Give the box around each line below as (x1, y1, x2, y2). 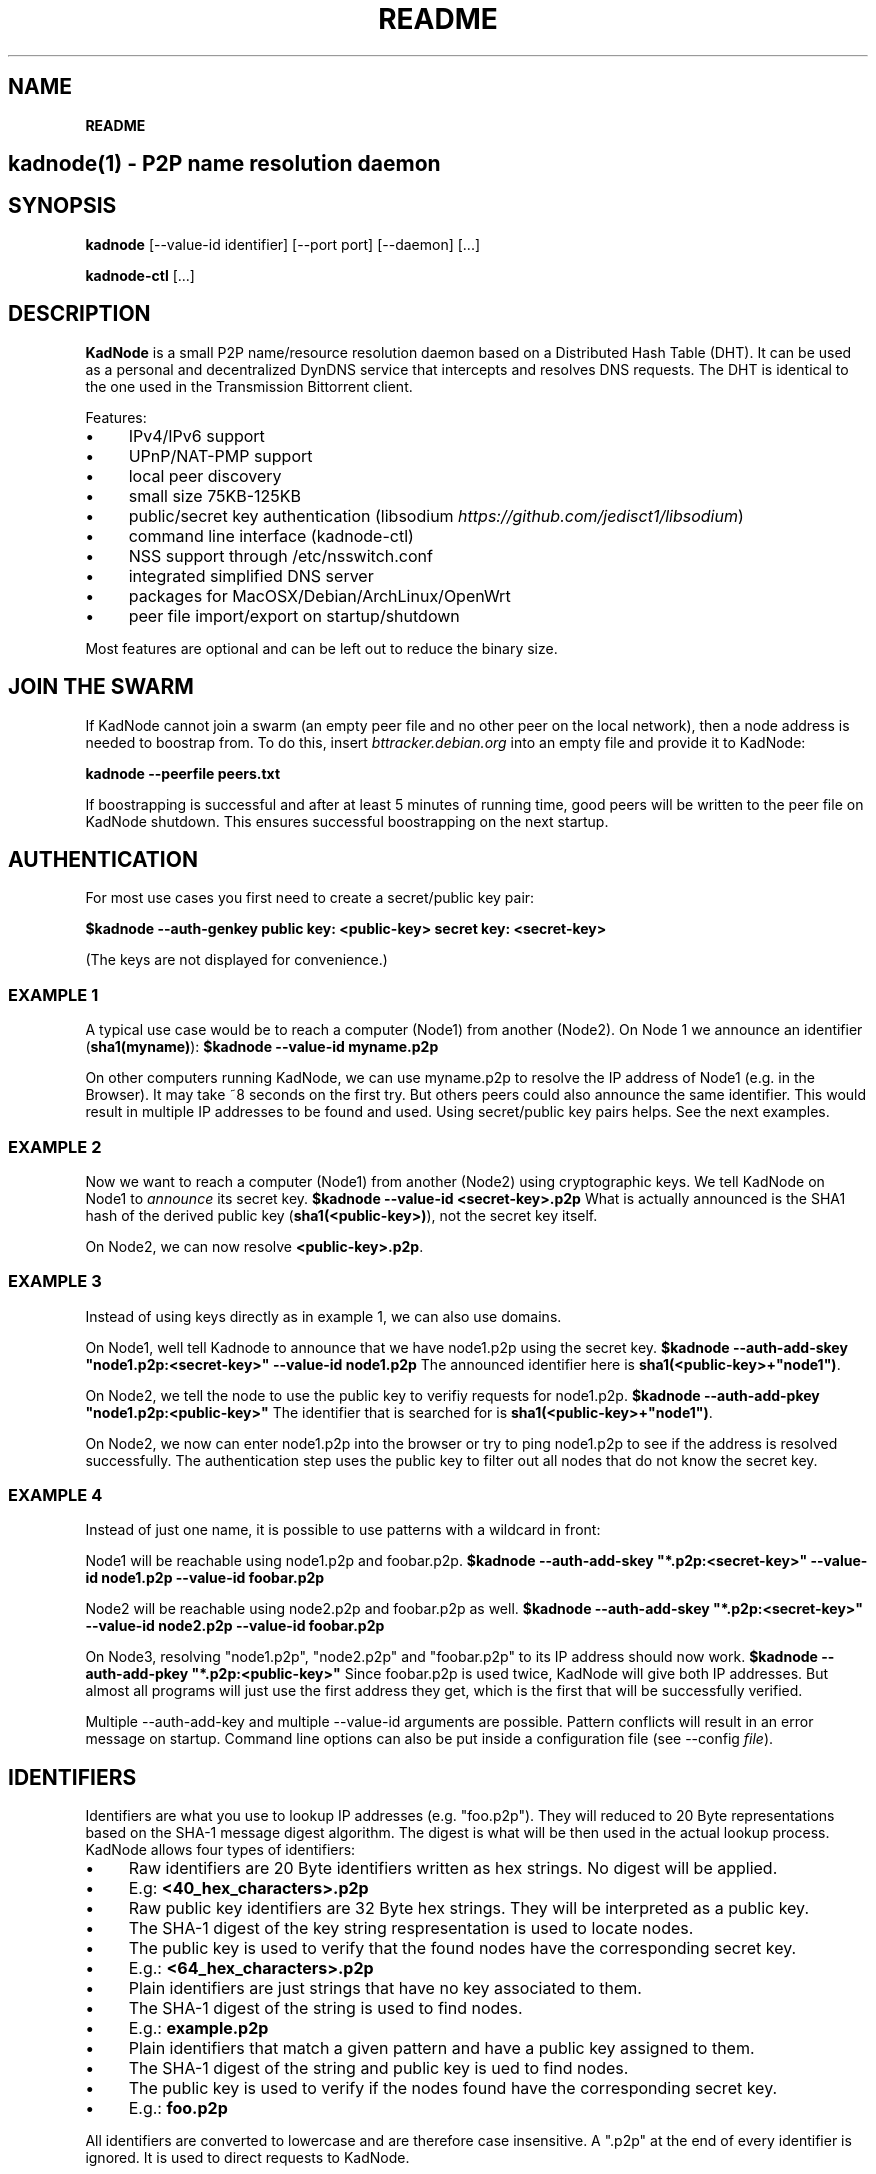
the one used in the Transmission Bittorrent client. (85, 377, 413, 395)
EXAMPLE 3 (8, 1271, 102, 1292)
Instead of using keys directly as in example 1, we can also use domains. (85, 1307, 562, 1325)
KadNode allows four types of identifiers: (85, 1841, 356, 1859)
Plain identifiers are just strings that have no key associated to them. (128, 1978, 642, 1999)
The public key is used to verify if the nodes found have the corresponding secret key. (128, 2078, 778, 2099)
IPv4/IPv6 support (128, 425, 265, 446)
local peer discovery (128, 465, 282, 486)
